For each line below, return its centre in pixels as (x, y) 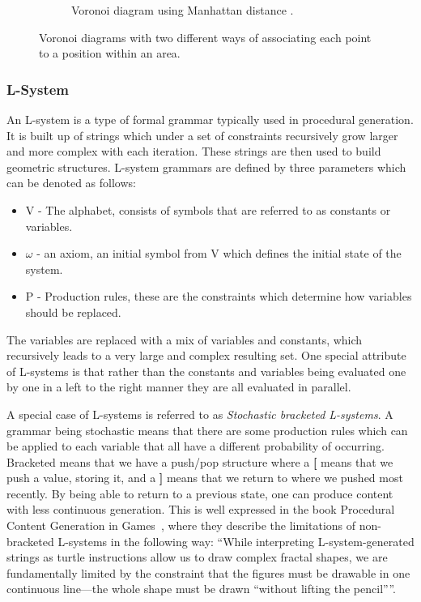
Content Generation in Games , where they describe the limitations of (181, 525)
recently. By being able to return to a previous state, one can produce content (200, 493)
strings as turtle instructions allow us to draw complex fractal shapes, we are (197, 557)
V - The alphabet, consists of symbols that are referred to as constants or (208, 209)
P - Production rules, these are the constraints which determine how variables (219, 296)
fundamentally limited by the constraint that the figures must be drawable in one (208, 572)
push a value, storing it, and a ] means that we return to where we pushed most (205, 478)
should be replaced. (73, 312)
